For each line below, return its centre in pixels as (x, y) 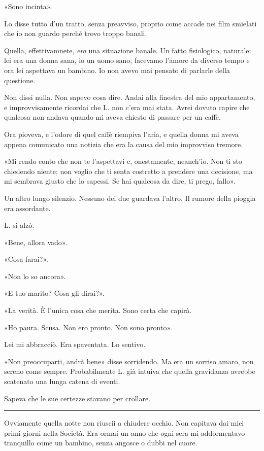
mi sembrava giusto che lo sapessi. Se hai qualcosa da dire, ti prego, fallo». (120, 181)
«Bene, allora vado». (36, 242)
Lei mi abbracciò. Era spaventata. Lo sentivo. (75, 344)
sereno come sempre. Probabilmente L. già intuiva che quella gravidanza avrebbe (130, 371)
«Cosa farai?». (26, 259)
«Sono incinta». (28, 6)
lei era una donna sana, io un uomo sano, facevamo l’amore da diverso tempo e (127, 60)
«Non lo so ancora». (35, 276)
